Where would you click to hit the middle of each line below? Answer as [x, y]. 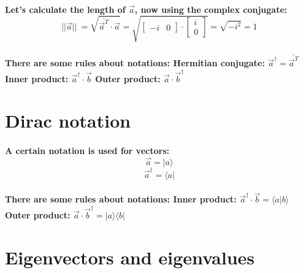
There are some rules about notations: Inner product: [121, 199]
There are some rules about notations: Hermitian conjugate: [135, 63]
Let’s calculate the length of [65, 9]
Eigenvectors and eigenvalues [130, 257]
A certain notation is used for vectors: [87, 151]
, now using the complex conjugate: [211, 9]
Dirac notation [68, 121]
